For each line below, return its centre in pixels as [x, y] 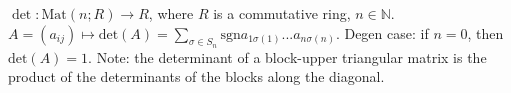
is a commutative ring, [282, 13]
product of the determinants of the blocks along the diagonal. [196, 76]
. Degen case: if [382, 32]
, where [171, 13]
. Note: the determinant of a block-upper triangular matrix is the [287, 56]
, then [485, 32]
